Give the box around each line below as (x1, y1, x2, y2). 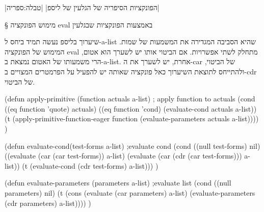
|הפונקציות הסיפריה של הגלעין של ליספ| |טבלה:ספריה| (5, 2, 160, 12)
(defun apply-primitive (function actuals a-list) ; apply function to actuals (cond (5, 93, 255, 104)
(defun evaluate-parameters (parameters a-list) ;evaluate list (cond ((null (5, 177, 231, 188)
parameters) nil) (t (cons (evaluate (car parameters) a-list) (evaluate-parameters (5, 187, 255, 198)
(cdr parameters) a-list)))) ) (5, 197, 91, 208)
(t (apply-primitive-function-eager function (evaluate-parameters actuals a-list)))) (5, 113, 259, 124)
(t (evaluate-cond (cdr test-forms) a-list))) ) (22, 160, 159, 171)
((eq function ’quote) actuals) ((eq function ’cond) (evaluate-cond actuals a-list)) (5, 103, 257, 114)
